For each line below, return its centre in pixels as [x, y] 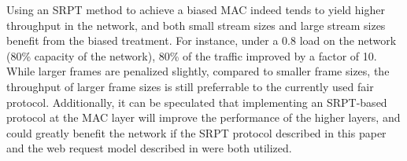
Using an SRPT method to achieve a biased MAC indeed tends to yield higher [196, 9]
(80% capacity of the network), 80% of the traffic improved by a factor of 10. [192, 55]
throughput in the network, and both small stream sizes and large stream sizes [196, 25]
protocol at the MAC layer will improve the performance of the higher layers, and [203, 117]
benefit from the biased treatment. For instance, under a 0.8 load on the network [202, 40]
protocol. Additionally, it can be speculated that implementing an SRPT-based [197, 102]
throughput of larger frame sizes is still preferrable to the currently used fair [190, 86]
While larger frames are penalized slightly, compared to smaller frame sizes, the [198, 71]
